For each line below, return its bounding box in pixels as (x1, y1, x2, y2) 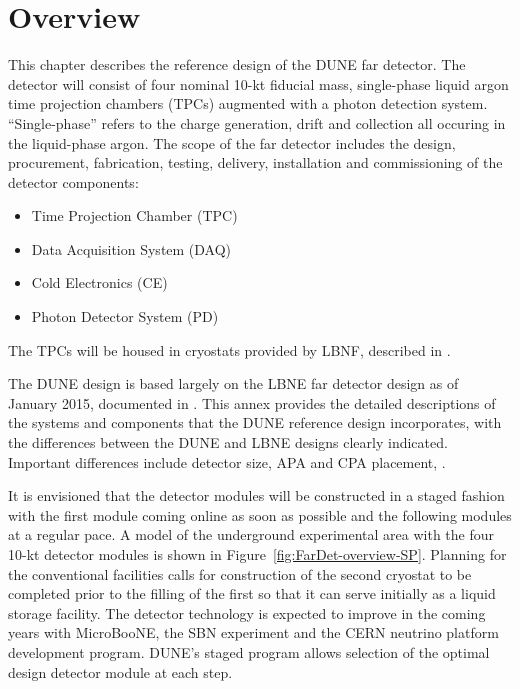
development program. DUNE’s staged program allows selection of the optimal (8, 641, 490, 662)
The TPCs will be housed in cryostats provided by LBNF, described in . (8, 339, 451, 360)
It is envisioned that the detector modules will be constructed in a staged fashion (8, 485, 505, 506)
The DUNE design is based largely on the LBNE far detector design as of (8, 373, 459, 394)
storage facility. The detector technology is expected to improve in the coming (8, 602, 486, 623)
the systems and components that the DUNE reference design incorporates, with (8, 412, 502, 433)
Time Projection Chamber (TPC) (31, 205, 238, 226)
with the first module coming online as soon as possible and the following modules (8, 504, 512, 525)
